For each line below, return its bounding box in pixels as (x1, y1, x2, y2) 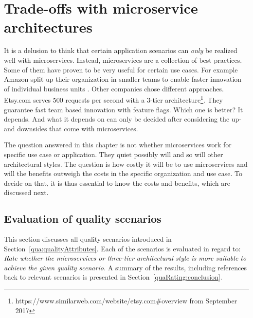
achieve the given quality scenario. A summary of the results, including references (4, 262, 247, 272)
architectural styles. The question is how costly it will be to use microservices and (4, 159, 248, 169)
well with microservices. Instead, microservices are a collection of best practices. (4, 54, 242, 65)
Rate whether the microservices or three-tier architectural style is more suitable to (4, 253, 247, 263)
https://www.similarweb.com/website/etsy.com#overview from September (15, 296, 237, 306)
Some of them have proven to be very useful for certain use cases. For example (4, 64, 238, 74)
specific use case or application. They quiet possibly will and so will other (4, 149, 223, 159)
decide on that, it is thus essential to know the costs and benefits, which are (4, 177, 230, 188)
